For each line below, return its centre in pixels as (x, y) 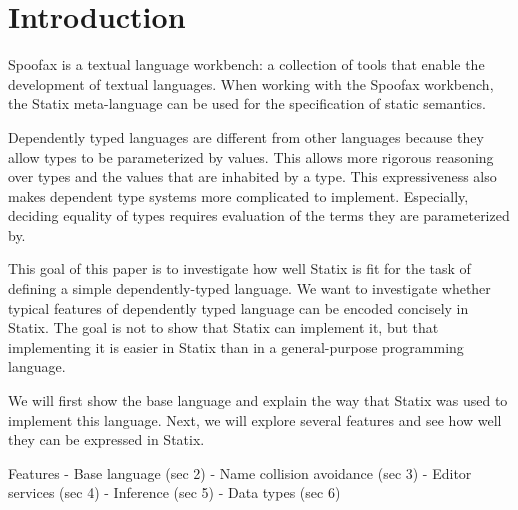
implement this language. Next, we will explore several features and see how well (255, 419)
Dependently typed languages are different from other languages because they (246, 136)
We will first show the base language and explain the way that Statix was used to (258, 400)
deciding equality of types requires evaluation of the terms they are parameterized (259, 215)
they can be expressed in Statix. (106, 439)
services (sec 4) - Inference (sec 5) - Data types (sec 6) (174, 492)
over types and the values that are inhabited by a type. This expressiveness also (252, 176)
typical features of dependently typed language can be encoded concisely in (238, 307)
